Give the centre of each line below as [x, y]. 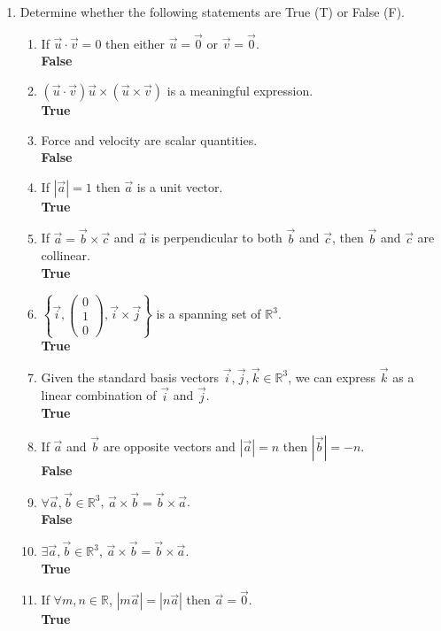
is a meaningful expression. [240, 90]
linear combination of [99, 395]
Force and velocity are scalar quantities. [149, 139]
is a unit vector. [180, 186]
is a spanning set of [209, 314]
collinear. [66, 255]
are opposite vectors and [169, 446]
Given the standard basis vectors [130, 377]
